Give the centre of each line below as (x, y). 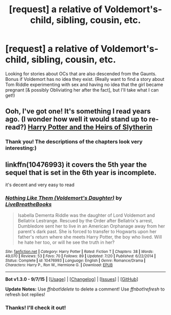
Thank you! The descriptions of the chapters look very (74, 142)
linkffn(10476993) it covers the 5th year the (76, 165)
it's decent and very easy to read (40, 185)
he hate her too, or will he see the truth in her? (66, 242)
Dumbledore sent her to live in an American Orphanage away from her (91, 226)
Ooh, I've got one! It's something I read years (78, 111)
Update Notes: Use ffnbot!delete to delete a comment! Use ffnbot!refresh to (85, 289)
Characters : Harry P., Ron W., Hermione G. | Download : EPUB (59, 265)
